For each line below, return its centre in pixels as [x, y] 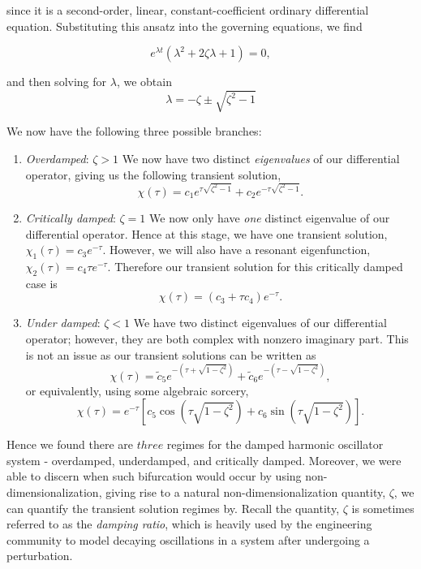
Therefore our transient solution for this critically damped [259, 266]
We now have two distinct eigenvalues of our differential [261, 158]
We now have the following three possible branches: [134, 131]
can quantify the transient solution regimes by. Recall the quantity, [173, 508]
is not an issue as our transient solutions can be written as [171, 354]
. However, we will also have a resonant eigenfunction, [236, 250]
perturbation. [40, 556]
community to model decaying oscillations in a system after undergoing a [188, 539]
